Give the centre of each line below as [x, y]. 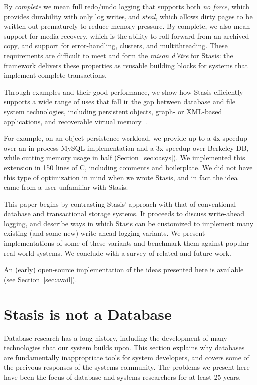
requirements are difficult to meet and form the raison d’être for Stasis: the [119, 55]
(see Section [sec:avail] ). [41, 279]
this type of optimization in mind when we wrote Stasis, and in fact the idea [121, 177]
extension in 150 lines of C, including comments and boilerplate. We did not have [128, 167]
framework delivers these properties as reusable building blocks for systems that [126, 65]
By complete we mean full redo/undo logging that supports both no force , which [127, 6]
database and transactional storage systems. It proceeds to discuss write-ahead [124, 213]
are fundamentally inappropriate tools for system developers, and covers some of [127, 357]
